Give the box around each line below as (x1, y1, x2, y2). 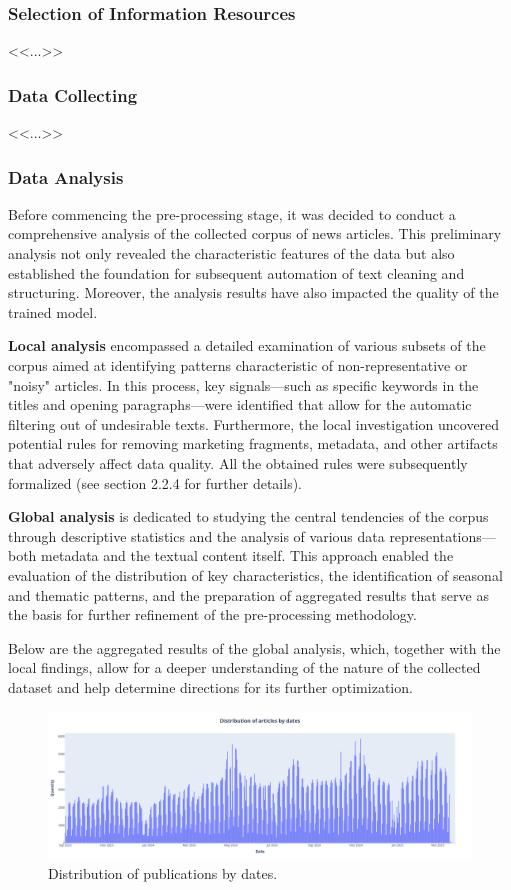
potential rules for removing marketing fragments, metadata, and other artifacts (8, 433, 498, 454)
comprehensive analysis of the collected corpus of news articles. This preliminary (8, 223, 502, 244)
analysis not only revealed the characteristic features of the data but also (8, 243, 455, 264)
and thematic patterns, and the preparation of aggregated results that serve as (8, 584, 489, 605)
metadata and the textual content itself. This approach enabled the (41, 545, 454, 566)
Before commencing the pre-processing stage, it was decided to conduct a (8, 203, 456, 224)
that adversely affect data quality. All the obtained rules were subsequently (8, 452, 468, 473)
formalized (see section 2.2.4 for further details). (8, 472, 302, 493)
